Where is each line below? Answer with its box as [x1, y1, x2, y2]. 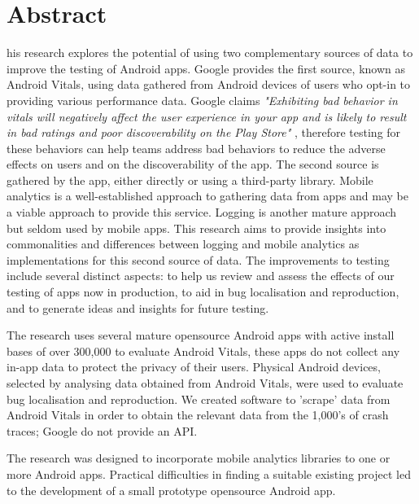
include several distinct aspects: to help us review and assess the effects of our [7, 267, 395, 284]
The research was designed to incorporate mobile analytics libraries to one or [7, 449, 391, 467]
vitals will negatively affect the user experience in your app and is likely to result [7, 107, 407, 125]
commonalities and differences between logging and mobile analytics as [7, 235, 360, 252]
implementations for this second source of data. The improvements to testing [7, 251, 390, 268]
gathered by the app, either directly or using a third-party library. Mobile [7, 171, 373, 188]
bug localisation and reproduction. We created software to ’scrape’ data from [7, 390, 391, 407]
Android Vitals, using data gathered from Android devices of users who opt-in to [7, 76, 411, 93]
